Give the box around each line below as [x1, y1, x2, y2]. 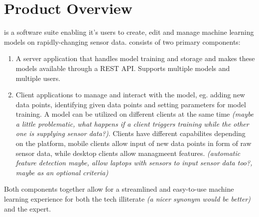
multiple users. [15, 72, 61, 83]
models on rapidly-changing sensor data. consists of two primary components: [4, 36, 241, 47]
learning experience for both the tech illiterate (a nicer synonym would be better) [4, 194, 251, 204]
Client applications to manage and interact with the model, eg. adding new [15, 89, 245, 100]
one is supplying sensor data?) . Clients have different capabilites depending [15, 128, 246, 139]
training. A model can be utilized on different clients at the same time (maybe [15, 109, 254, 119]
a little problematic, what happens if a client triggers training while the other [15, 118, 249, 129]
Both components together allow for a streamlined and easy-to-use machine [4, 184, 234, 194]
